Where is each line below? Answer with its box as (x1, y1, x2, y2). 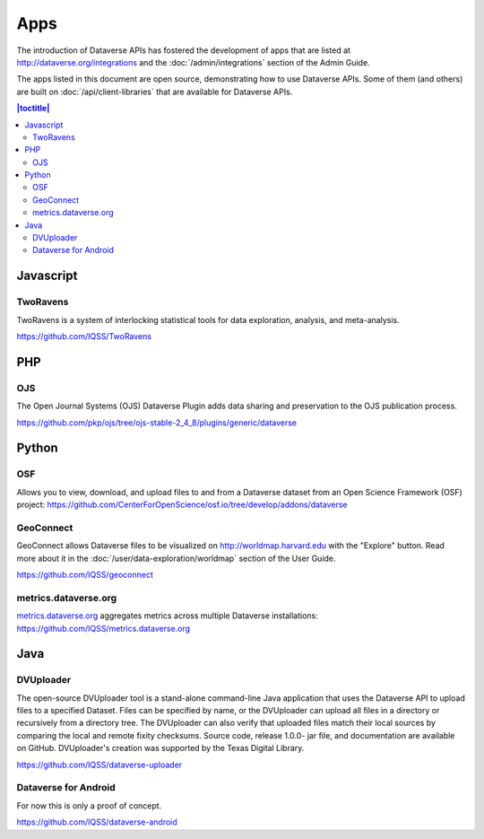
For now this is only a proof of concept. (16, 800, 162, 811)
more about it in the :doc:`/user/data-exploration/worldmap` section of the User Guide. (16, 553, 336, 564)
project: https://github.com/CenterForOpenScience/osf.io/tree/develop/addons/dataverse (16, 499, 348, 511)
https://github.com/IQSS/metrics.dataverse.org (16, 623, 191, 634)
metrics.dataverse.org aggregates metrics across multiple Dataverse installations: (16, 610, 318, 621)
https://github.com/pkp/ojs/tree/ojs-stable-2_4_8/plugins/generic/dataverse (16, 417, 298, 428)
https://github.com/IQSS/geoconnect (16, 569, 154, 580)
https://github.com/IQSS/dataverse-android (16, 817, 178, 827)
